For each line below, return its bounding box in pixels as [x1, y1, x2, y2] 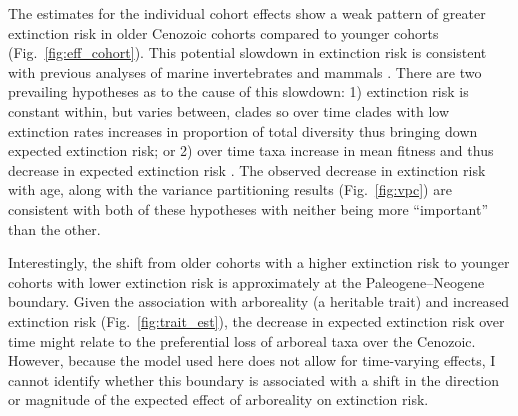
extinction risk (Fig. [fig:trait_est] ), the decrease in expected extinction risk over [8, 310, 505, 331]
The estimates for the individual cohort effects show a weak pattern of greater [8, 3, 486, 23]
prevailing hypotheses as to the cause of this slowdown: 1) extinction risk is [8, 81, 469, 102]
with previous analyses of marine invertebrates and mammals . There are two [8, 61, 482, 82]
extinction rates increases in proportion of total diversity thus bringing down [8, 120, 478, 141]
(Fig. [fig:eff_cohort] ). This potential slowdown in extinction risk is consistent [8, 42, 487, 63]
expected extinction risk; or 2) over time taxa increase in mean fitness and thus [8, 140, 494, 161]
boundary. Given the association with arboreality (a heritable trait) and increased [8, 291, 510, 312]
